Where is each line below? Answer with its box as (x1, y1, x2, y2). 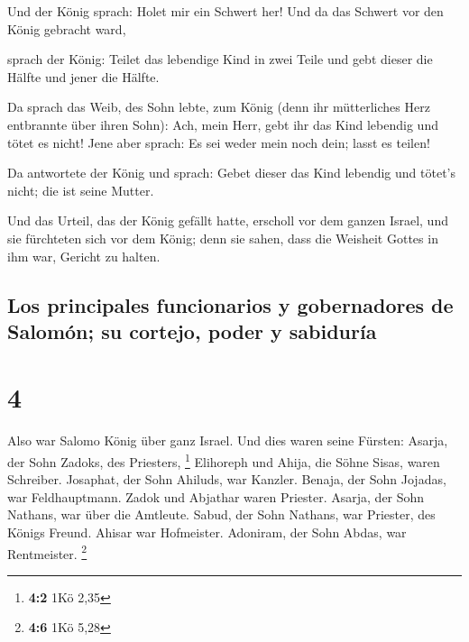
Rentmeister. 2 (7, 541, 87, 563)
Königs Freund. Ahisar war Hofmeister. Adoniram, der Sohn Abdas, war (7, 523, 407, 542)
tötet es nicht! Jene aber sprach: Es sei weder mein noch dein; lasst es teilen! (7, 133, 430, 151)
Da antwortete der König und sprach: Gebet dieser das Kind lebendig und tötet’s (7, 163, 455, 182)
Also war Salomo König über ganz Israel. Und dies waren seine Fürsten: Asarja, (7, 431, 448, 450)
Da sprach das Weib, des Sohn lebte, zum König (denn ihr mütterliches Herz (7, 97, 430, 116)
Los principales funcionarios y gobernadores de (7, 290, 454, 318)
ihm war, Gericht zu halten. (7, 246, 161, 265)
